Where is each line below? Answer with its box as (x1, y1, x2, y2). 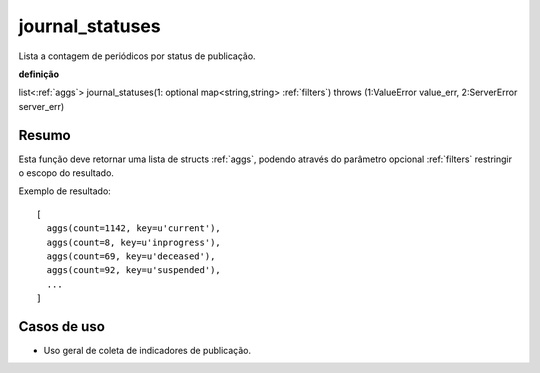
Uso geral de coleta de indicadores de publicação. (43, 345, 252, 357)
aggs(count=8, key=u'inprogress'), (46, 236, 222, 248)
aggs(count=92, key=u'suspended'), (46, 265, 222, 276)
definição (18, 68, 60, 80)
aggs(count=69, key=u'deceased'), (46, 250, 216, 262)
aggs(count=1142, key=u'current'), (46, 223, 222, 234)
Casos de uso (18, 318, 105, 335)
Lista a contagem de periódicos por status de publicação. (18, 50, 256, 62)
